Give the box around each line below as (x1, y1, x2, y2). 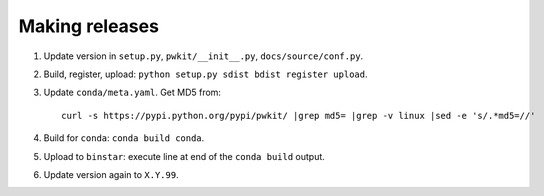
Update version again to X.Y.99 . (43, 168, 179, 180)
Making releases (18, 15, 160, 37)
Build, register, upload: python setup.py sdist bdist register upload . (43, 68, 368, 80)
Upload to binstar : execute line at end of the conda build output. (43, 150, 325, 162)
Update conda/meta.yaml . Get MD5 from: (43, 86, 222, 99)
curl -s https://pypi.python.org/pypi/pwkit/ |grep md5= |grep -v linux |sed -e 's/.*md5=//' (61, 110, 536, 121)
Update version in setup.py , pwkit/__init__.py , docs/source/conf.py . (43, 50, 364, 62)
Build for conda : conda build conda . (43, 132, 205, 144)
